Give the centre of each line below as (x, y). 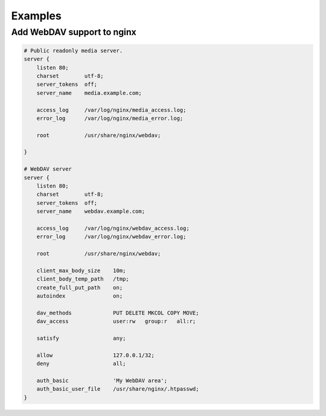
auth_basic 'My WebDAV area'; (102, 381)
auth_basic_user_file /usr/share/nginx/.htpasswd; (118, 389)
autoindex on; (80, 296)
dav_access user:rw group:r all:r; (116, 321)
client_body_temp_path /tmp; (83, 279)
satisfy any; (81, 338)
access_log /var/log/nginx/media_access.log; (111, 110)
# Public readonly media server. (73, 50)
